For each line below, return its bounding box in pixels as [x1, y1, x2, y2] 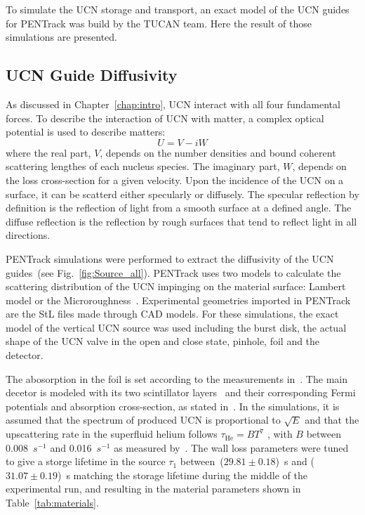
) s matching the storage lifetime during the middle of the [57, 467, 307, 482]
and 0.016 [50, 440, 92, 455]
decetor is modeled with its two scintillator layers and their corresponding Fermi [6, 385, 356, 400]
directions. [6, 228, 51, 242]
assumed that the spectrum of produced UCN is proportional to [6, 412, 281, 427]
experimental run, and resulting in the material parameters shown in [6, 481, 301, 496]
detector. [6, 348, 44, 363]
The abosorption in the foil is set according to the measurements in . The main [6, 371, 347, 386]
